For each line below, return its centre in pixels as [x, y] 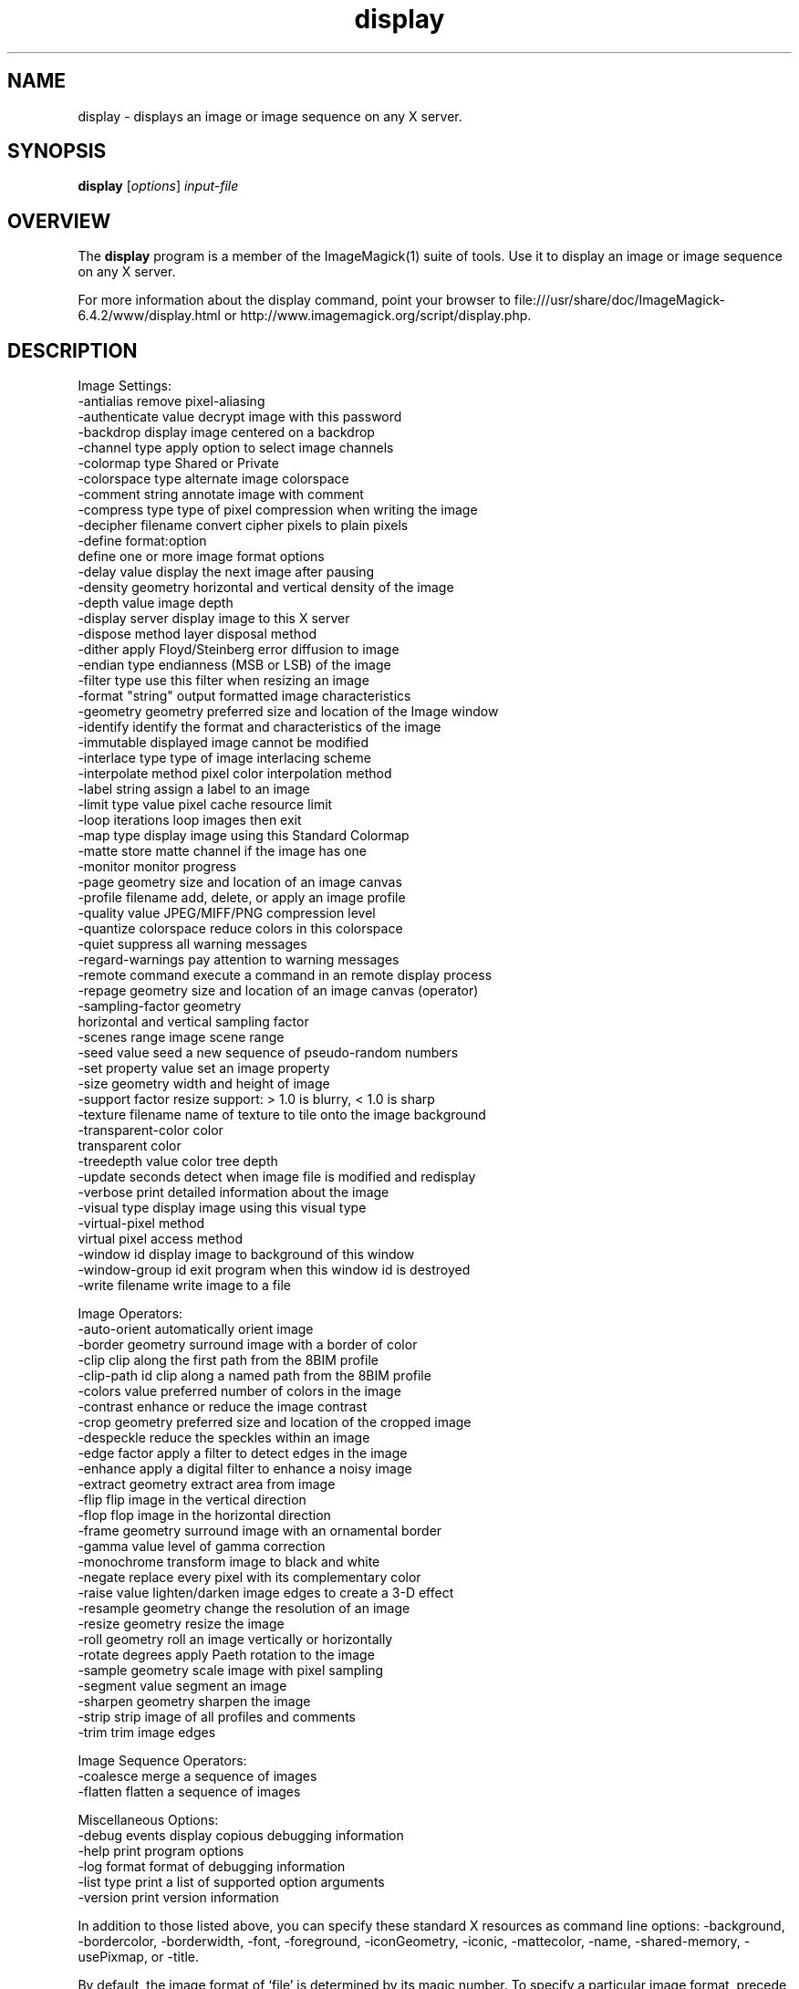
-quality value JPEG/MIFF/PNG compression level [227, 913]
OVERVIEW [59, 221]
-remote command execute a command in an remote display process [285, 975]
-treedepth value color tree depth [178, 1161]
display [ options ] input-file [158, 186]
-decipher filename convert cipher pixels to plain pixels [243, 526]
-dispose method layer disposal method [197, 634]
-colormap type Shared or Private [178, 463]
